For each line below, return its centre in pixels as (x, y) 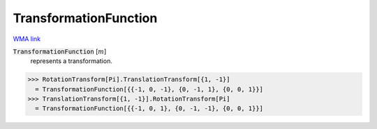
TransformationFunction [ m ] (60, 51)
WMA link (27, 39)
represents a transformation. (72, 61)
